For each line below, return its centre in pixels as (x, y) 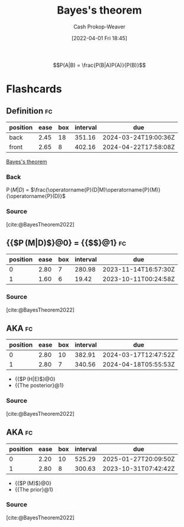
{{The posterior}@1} (39, 386)
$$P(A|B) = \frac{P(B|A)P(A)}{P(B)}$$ (99, 65)
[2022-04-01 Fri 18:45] (99, 38)
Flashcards (34, 89)
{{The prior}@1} (34, 489)
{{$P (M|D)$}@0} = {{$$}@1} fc (66, 243)
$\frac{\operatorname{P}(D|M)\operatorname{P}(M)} (96, 190)
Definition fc (29, 111)
